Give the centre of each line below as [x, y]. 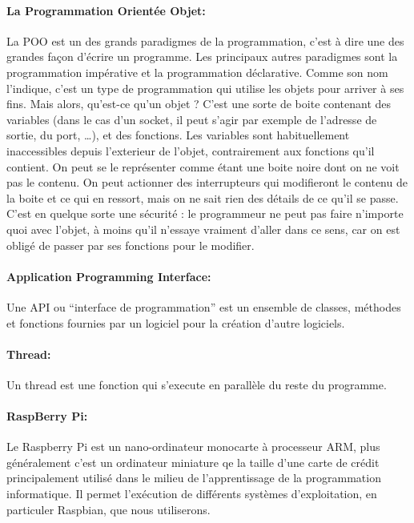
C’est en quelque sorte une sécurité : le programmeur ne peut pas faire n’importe [205, 213]
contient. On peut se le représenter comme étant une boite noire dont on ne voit [203, 166]
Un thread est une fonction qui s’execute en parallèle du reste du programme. [197, 384]
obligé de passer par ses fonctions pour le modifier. [131, 245]
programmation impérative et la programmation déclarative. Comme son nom [197, 72]
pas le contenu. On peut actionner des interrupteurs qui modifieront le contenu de [207, 182]
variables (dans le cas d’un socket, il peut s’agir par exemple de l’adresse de [192, 119]
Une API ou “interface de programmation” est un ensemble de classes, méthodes [204, 306]
